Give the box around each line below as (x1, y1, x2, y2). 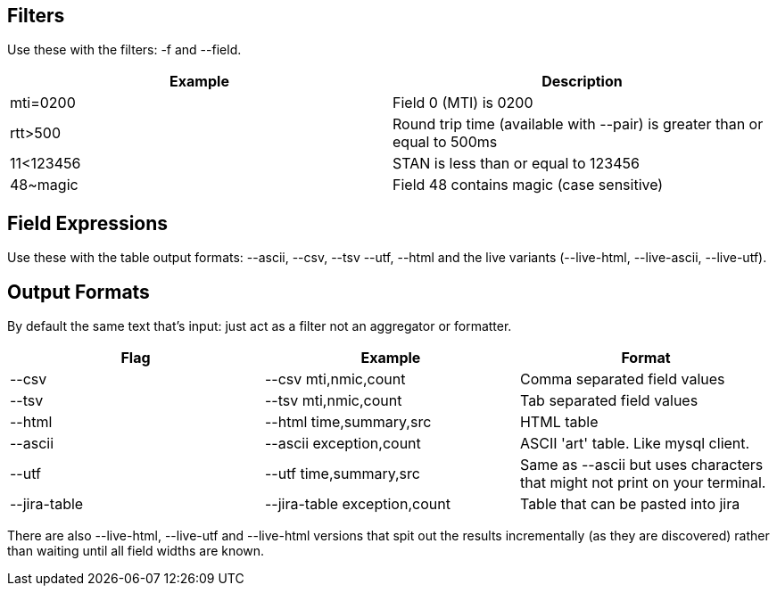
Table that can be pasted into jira (519, 495, 740, 514)
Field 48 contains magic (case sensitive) (393, 176, 664, 194)
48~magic (10, 176, 79, 194)
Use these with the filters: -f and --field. (7, 42, 242, 58)
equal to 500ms (393, 133, 498, 152)
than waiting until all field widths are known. (7, 543, 265, 559)
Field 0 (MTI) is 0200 (393, 94, 533, 112)
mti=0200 (10, 94, 76, 112)
